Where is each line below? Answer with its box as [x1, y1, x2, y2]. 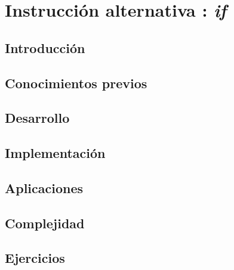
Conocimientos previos [5, 73, 147, 92]
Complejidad [5, 213, 85, 232]
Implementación [5, 144, 106, 162]
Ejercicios [5, 249, 65, 267]
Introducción [5, 38, 85, 57]
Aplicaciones [5, 178, 84, 197]
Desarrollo [5, 108, 70, 127]
